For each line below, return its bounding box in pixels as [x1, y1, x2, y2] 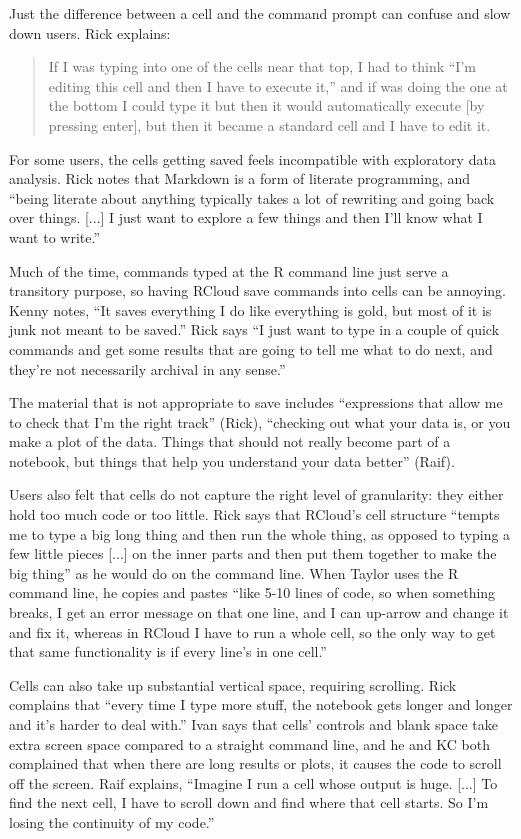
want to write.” [9, 226, 101, 247]
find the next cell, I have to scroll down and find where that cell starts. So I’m [9, 792, 489, 813]
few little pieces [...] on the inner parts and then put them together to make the [9, 543, 497, 564]
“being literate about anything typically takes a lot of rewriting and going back [9, 187, 495, 208]
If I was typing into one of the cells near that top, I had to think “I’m [48, 56, 476, 77]
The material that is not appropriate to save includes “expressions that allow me [9, 392, 503, 413]
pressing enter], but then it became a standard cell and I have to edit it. [48, 114, 491, 135]
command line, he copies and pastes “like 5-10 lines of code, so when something [9, 582, 496, 603]
